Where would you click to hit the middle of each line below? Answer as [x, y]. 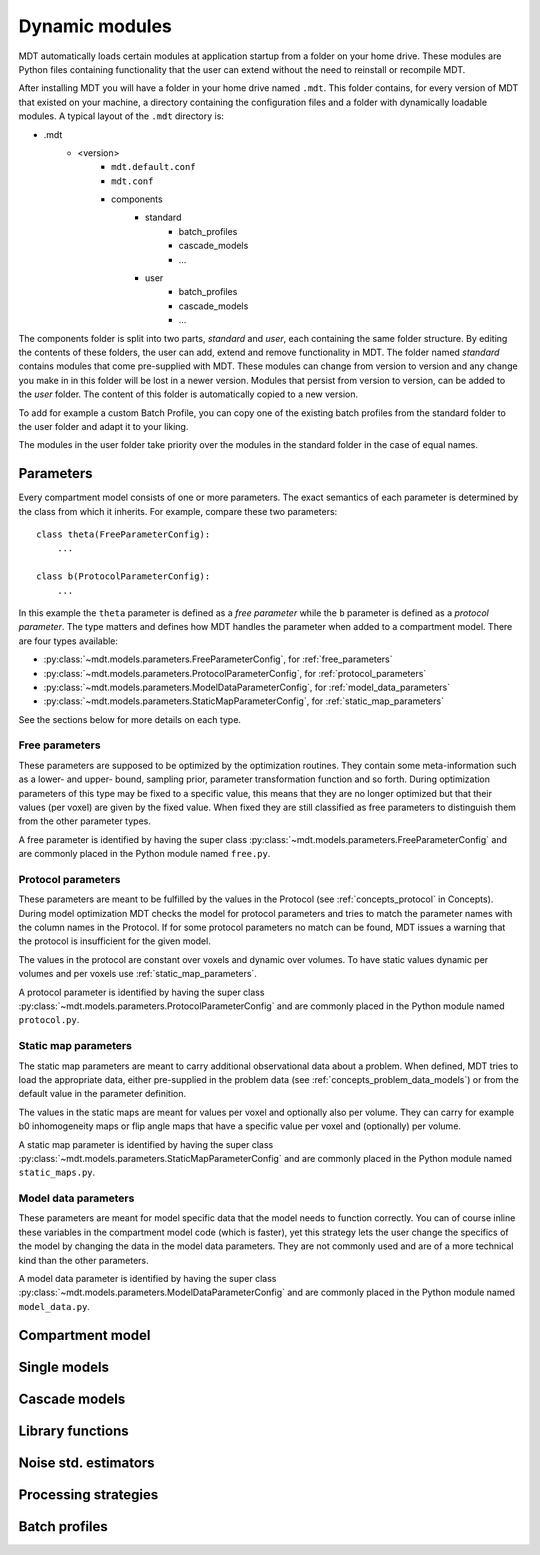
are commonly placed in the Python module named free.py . [144, 854]
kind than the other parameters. [83, 1260]
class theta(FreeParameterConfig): [123, 534]
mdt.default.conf [153, 167]
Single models [64, 1366]
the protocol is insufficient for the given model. [115, 941]
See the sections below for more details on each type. [130, 719]
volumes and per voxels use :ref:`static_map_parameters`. [137, 974]
